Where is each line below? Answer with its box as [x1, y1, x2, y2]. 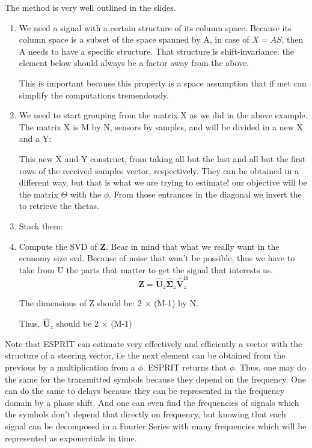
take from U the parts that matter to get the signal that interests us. [19, 263, 274, 276]
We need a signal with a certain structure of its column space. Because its [19, 21, 292, 34]
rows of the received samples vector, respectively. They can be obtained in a [19, 164, 299, 177]
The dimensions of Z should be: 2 [19, 297, 142, 309]
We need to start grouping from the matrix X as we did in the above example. [19, 109, 308, 121]
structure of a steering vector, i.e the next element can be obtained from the [5, 349, 286, 362]
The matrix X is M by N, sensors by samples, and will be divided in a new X [19, 120, 304, 133]
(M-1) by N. [154, 297, 198, 309]
